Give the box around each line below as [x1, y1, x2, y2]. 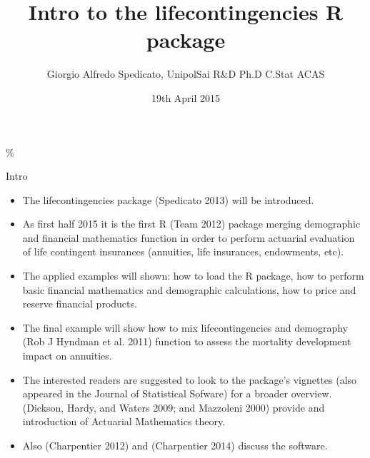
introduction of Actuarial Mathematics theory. [22, 414, 226, 429]
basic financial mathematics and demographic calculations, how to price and [22, 282, 356, 297]
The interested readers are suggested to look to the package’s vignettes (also [22, 372, 357, 387]
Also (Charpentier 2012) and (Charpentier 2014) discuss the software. [22, 438, 328, 452]
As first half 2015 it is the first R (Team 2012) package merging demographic [22, 216, 361, 231]
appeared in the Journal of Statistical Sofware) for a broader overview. [22, 386, 332, 401]
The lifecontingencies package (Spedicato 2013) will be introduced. [22, 192, 314, 207]
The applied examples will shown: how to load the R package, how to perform [22, 268, 364, 283]
